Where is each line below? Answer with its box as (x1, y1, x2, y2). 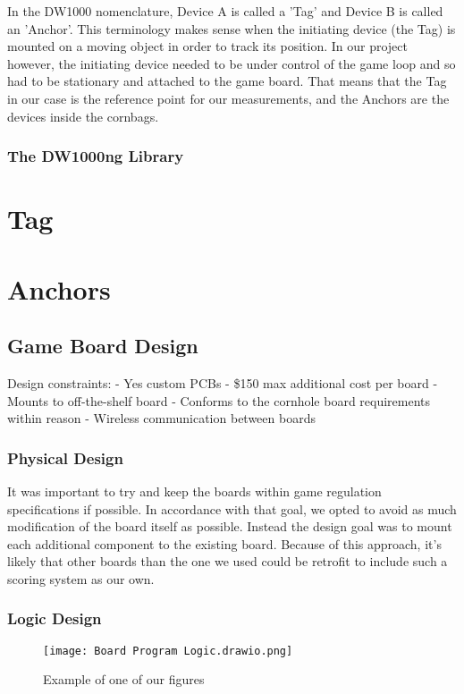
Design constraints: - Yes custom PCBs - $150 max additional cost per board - (7, 373, 438, 392)
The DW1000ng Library (7, 145, 184, 167)
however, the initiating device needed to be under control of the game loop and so (7, 54, 456, 72)
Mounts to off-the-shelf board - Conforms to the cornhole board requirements (7, 391, 431, 410)
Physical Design (7, 446, 123, 469)
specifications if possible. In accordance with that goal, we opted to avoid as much (7, 499, 457, 518)
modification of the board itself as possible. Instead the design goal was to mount (7, 517, 452, 536)
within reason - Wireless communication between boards (7, 409, 316, 427)
